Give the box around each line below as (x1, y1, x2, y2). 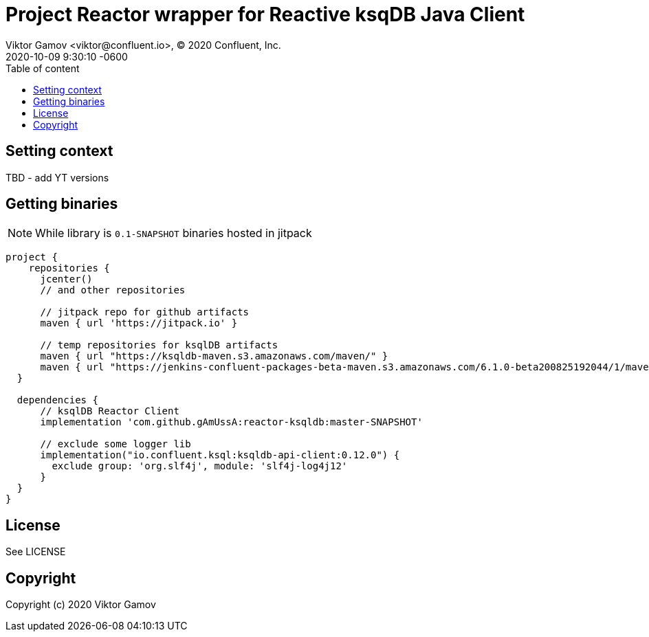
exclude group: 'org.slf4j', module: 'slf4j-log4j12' (52, 460, 348, 472)
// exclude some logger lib (40, 438, 191, 450)
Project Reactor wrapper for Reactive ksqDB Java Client (5, 3, 525, 26)
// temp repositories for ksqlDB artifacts (40, 339, 278, 351)
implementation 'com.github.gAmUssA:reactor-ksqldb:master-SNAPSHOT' (40, 416, 423, 428)
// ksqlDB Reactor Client (40, 405, 179, 417)
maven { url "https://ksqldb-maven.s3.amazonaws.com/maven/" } (40, 350, 388, 362)
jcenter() (40, 273, 93, 285)
